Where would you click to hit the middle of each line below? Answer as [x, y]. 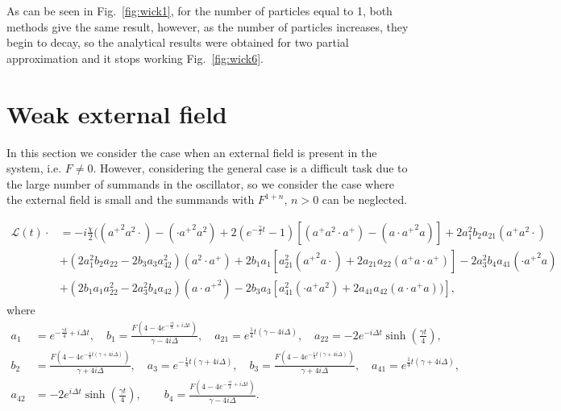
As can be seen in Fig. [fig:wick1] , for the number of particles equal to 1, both [199, 10]
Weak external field [117, 113]
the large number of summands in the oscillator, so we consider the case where [200, 183]
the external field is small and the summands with [131, 199]
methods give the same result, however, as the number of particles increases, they [208, 26]
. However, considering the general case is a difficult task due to [250, 168]
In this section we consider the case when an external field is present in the [192, 152]
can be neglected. [365, 199]
